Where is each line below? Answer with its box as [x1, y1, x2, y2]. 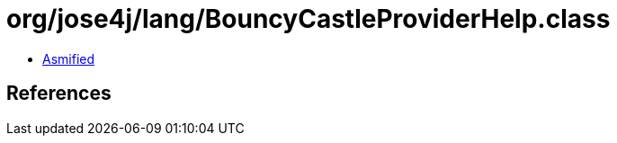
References [6, 82, 112, 105]
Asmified [42, 50, 95, 67]
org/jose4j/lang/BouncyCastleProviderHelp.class [6, 4, 611, 34]
